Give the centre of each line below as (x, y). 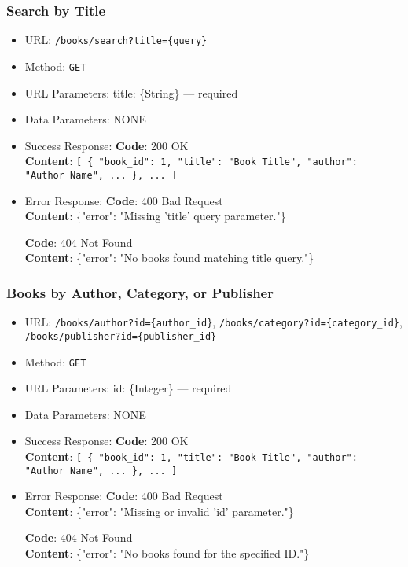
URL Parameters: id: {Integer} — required (128, 388)
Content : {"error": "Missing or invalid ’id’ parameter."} (159, 511)
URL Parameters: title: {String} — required (131, 92)
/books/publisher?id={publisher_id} (121, 336)
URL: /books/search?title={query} (116, 40)
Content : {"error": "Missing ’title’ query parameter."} (155, 216)
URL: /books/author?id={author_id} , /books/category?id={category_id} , (213, 322)
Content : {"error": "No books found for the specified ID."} (167, 553)
